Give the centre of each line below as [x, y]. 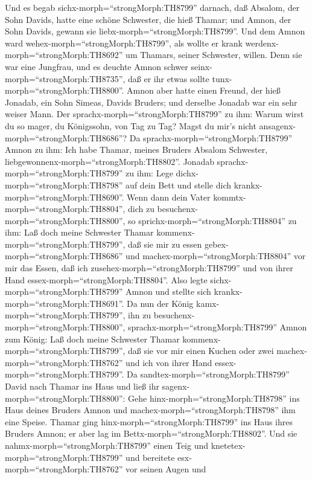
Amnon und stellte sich [168, 291]
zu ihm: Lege [149, 173]
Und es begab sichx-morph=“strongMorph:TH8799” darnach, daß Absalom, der [152, 7]
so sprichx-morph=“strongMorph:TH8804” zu [212, 220]
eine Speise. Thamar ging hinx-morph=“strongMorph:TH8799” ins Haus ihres [149, 421]
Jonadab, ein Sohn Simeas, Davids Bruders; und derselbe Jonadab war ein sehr [151, 102]
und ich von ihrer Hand [169, 362]
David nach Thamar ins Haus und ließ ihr [82, 386]
